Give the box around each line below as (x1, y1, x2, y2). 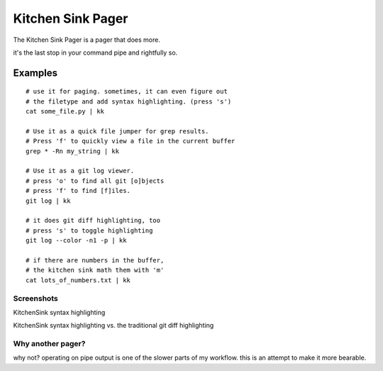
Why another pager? (13, 339, 86, 349)
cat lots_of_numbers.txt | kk (26, 276, 131, 284)
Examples (13, 67, 58, 79)
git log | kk (26, 196, 71, 205)
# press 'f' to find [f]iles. (26, 187, 131, 195)
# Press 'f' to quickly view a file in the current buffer (26, 137, 235, 145)
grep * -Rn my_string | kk (26, 147, 120, 155)
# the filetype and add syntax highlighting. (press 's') (26, 97, 232, 106)
